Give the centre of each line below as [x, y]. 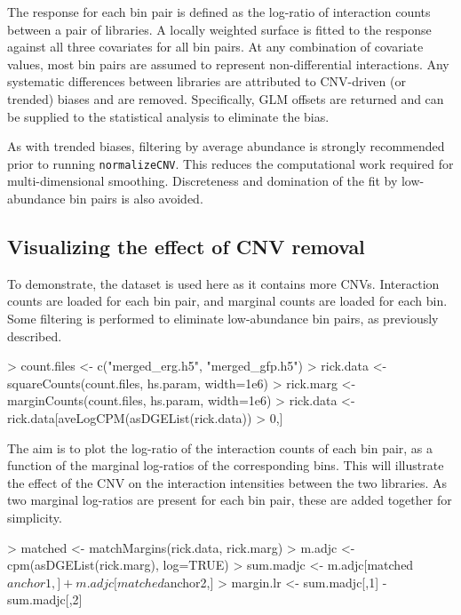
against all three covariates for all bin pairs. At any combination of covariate [215, 47]
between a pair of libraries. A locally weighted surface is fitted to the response [219, 29]
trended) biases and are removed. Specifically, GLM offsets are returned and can [226, 98]
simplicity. [35, 517]
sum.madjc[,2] [45, 599]
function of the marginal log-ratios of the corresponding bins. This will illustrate [226, 465]
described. [35, 335]
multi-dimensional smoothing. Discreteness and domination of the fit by [203, 181]
